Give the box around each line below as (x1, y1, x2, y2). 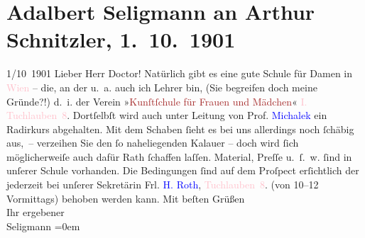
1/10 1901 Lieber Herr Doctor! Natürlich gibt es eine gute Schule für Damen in (6, 66, 353, 81)
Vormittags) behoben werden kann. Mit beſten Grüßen (6, 191, 245, 205)
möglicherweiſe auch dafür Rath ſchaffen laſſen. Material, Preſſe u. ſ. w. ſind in (6, 149, 352, 164)
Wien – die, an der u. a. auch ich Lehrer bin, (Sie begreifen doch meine (6, 79, 317, 94)
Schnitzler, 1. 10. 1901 (6, 25, 236, 54)
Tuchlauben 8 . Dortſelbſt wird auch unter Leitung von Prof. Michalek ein (6, 108, 327, 123)
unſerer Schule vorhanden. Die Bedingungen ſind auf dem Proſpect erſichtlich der (6, 163, 359, 178)
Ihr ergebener (6, 205, 65, 220)
